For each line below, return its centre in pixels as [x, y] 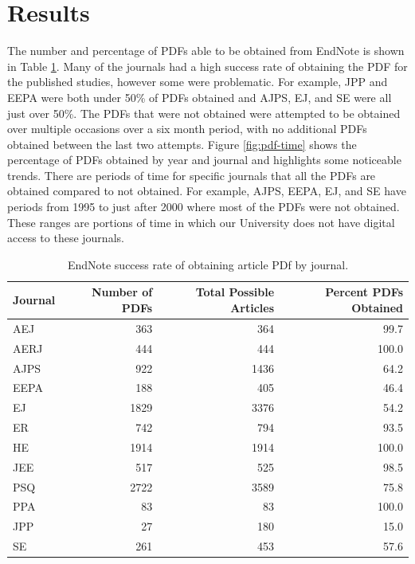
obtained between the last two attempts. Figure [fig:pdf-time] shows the [182, 144]
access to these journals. [66, 238]
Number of [122, 292]
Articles [253, 308]
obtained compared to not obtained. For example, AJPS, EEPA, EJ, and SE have [207, 191]
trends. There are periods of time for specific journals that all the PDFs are [192, 175]
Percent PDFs [364, 292]
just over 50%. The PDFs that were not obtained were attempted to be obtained [204, 113]
